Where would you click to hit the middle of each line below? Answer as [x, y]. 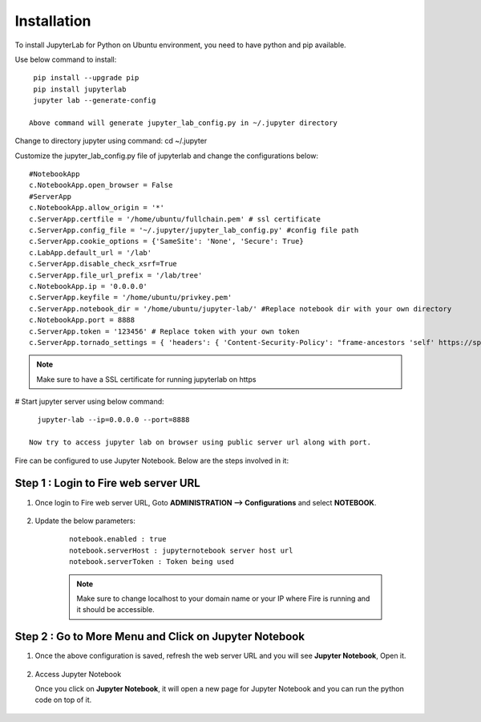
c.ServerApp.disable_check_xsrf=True [103, 264]
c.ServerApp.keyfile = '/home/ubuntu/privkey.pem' [131, 298]
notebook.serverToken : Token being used [152, 562]
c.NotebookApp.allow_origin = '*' [97, 208]
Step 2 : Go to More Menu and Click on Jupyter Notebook [160, 637]
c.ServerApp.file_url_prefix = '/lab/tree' [116, 275]
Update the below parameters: [85, 521]
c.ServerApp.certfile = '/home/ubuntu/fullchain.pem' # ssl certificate [175, 219]
